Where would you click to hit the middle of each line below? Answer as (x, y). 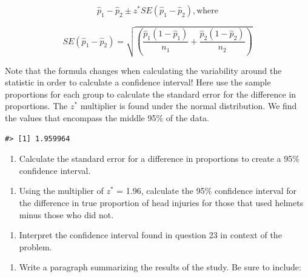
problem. (35, 246)
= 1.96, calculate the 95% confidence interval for (207, 191)
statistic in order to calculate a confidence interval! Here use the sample (138, 82)
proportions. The (36, 106)
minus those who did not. (66, 214)
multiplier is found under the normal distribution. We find (189, 106)
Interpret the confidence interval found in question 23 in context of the (150, 235)
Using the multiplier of (61, 191)
